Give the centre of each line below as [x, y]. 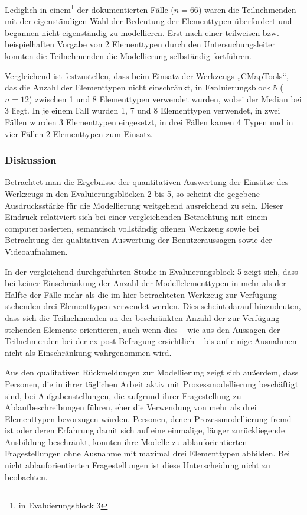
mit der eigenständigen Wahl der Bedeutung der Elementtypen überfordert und [148, 21]
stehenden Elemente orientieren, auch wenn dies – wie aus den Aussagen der [143, 329]
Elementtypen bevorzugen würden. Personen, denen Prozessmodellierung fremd [148, 418]
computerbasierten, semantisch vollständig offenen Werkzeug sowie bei [132, 228]
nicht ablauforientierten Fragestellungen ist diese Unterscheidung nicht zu [138, 465]
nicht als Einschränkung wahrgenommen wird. [88, 352]
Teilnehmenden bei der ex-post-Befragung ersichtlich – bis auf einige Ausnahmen [151, 341]
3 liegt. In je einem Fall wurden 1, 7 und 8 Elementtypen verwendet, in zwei [143, 110]
